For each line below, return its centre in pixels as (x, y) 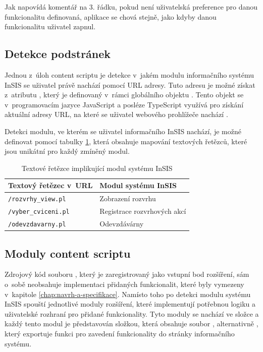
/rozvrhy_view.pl (37, 199)
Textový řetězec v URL (50, 185)
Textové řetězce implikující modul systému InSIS (97, 168)
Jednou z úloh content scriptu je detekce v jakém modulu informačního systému (129, 74)
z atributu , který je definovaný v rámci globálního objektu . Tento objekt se (124, 95)
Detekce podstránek (58, 54)
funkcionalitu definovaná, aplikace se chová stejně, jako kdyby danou (111, 16)
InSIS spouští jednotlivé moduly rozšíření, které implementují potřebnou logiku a (130, 304)
